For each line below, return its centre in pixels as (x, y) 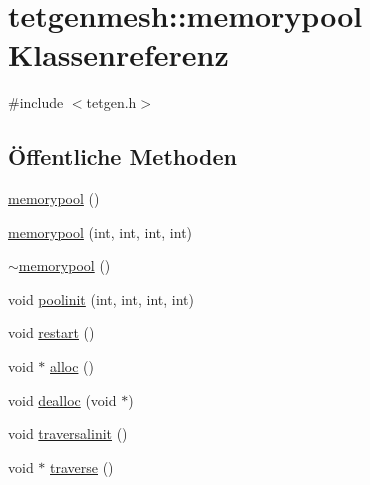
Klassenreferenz (118, 54)
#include (36, 102)
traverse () (82, 466)
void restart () (51, 332)
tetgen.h (111, 102)
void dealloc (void (62, 399)
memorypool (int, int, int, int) (100, 231)
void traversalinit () (68, 433)
